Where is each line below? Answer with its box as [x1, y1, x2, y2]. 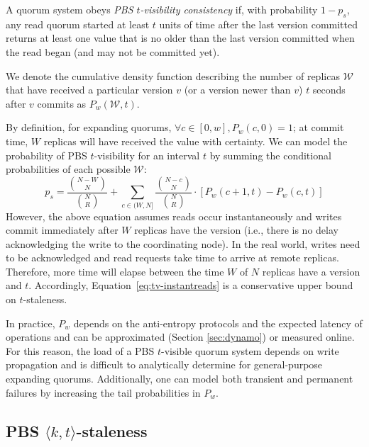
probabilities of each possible [6, 162, 131, 176]
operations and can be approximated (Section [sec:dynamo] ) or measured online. [6, 329, 355, 344]
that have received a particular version [6, 82, 173, 97]
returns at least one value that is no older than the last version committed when [6, 30, 355, 45]
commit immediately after [6, 222, 119, 237]
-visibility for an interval [94, 147, 200, 162]
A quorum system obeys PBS [6, 2, 133, 16]
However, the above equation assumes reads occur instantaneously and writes [6, 208, 342, 223]
